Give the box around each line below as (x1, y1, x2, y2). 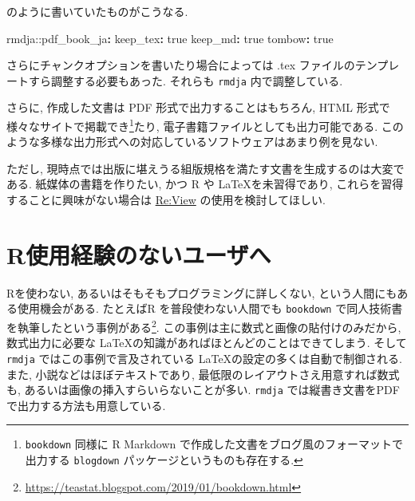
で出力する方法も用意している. (6, 396, 166, 413)
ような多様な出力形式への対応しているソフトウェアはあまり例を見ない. (6, 133, 378, 150)
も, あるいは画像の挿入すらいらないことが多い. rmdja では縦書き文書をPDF (6, 381, 400, 398)
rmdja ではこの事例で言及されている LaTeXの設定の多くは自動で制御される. (6, 349, 403, 366)
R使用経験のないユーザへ (6, 238, 271, 270)
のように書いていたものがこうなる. (6, 3, 188, 19)
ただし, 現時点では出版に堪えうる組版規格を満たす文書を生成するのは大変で (6, 160, 405, 176)
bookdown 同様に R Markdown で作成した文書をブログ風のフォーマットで (25, 436, 404, 452)
